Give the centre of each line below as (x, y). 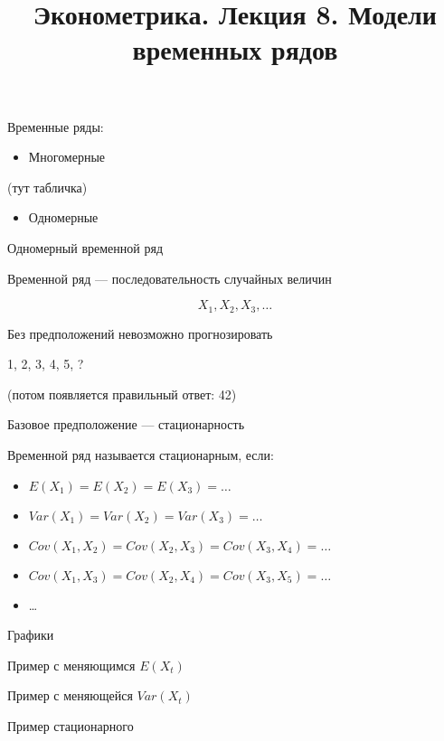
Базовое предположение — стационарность (126, 424)
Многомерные (67, 157)
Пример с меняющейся (70, 695)
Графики (31, 635)
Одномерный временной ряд (85, 247)
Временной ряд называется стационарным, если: (141, 454)
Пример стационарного (71, 725)
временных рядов (235, 49)
